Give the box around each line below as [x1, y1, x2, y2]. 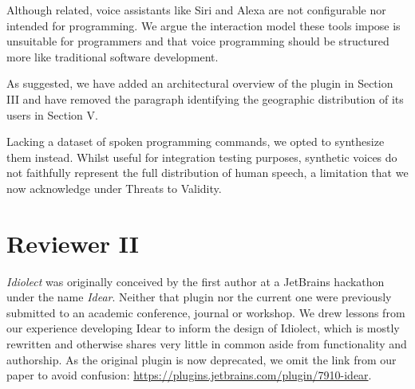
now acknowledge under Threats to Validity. [6, 179, 222, 196]
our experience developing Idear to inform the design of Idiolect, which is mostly [6, 320, 400, 336]
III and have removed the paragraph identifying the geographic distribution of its [6, 90, 404, 107]
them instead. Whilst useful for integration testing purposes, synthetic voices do [6, 148, 397, 165]
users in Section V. [6, 106, 98, 123]
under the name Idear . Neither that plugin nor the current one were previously [6, 289, 392, 305]
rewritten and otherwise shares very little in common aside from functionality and [6, 336, 407, 352]
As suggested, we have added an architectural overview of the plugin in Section [6, 75, 393, 92]
